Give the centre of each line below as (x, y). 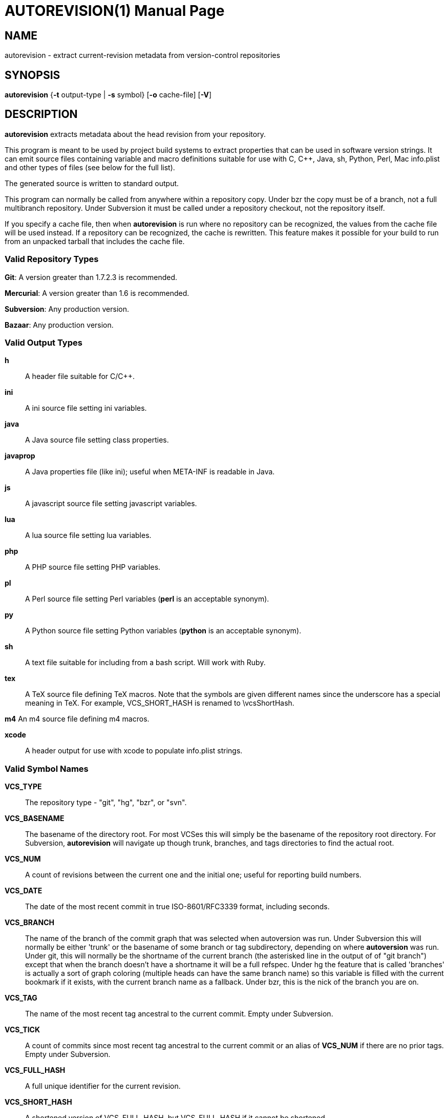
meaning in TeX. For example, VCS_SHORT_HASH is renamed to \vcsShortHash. (160, 703)
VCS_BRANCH (29, 923)
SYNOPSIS (33, 75)
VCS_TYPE (23, 787)
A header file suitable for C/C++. (80, 376)
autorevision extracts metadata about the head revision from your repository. (135, 134)
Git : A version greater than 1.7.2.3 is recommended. (91, 277)
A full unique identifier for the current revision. (103, 1086)
